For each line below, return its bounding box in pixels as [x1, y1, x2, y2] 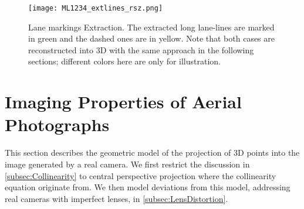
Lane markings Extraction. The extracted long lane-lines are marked [28, 20, 275, 33]
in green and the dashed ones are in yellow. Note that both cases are [28, 32, 275, 44]
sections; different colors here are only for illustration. [28, 55, 221, 67]
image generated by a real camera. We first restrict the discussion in [5, 157, 250, 170]
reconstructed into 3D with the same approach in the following [28, 43, 254, 56]
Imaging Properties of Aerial [5, 90, 242, 114]
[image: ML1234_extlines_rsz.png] [28, 4, 163, 12]
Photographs [5, 112, 110, 136]
